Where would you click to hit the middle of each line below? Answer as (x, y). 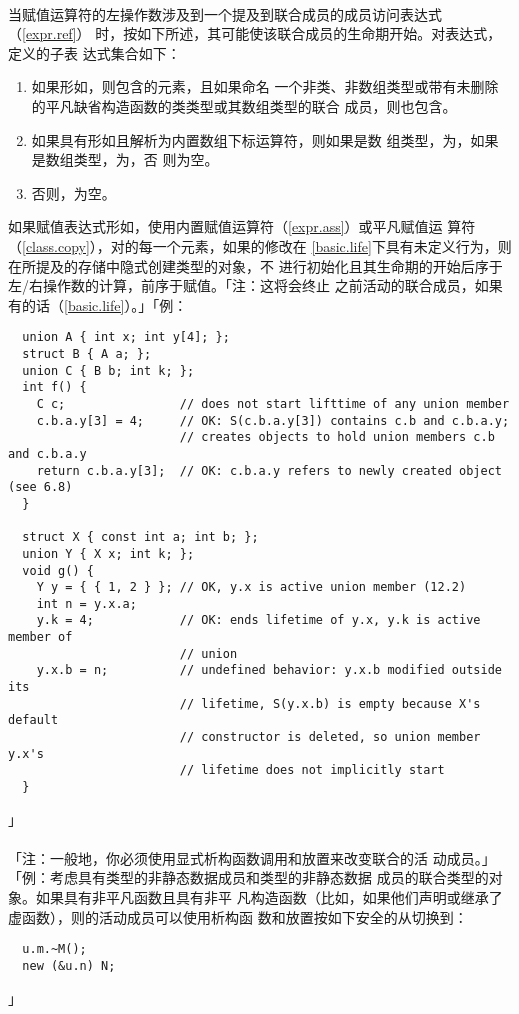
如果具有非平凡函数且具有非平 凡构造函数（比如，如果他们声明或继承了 (269, 897)
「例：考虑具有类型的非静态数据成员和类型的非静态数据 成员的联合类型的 (248, 877)
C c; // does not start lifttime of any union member (273, 403)
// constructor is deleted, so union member (330, 737)
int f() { (54, 387)
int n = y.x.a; (86, 603)
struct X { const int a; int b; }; (140, 537)
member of (40, 637)
